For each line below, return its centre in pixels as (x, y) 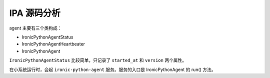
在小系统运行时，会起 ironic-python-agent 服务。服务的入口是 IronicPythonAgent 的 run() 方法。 (112, 69)
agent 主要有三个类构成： (35, 28)
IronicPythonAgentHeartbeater (53, 44)
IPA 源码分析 (35, 13)
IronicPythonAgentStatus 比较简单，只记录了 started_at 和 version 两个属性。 (98, 60)
